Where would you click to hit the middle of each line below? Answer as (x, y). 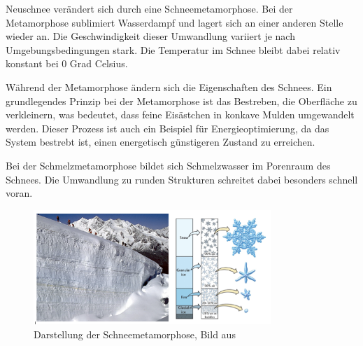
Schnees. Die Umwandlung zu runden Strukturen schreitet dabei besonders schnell (182, 179)
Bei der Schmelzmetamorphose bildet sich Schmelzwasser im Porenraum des (168, 165)
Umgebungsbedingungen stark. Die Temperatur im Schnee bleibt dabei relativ (173, 49)
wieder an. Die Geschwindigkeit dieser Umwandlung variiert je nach (150, 36)
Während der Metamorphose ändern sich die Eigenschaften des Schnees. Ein (169, 86)
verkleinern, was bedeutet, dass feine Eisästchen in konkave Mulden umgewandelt (180, 115)
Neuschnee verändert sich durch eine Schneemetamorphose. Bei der (149, 8)
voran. (19, 193)
